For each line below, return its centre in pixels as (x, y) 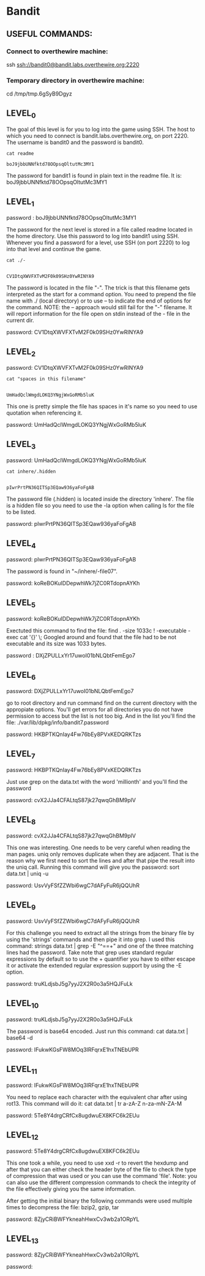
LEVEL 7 (21, 754)
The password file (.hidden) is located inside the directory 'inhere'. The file (100, 499)
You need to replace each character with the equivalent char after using (97, 1097)
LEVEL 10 (23, 1004)
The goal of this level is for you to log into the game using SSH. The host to (101, 129)
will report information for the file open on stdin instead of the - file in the (98, 314)
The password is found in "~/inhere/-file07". (62, 571)
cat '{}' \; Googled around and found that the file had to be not (98, 637)
